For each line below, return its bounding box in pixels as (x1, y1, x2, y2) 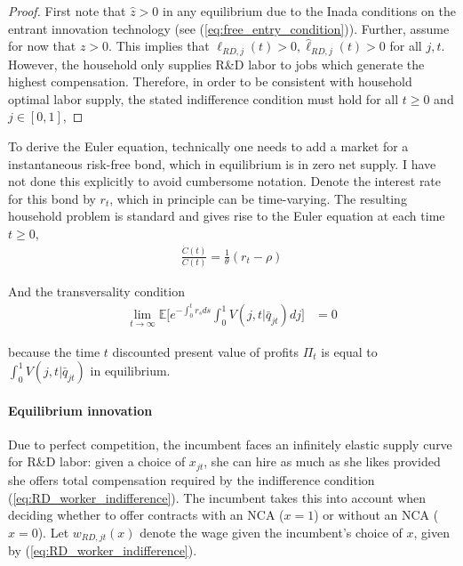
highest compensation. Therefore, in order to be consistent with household (8, 72, 412, 91)
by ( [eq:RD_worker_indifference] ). (8, 541, 197, 560)
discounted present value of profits (112, 342, 299, 360)
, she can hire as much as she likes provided (204, 452, 441, 471)
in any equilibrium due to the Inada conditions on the (162, 2, 456, 20)
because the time (8, 342, 100, 360)
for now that (8, 36, 76, 55)
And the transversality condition (8, 281, 185, 300)
